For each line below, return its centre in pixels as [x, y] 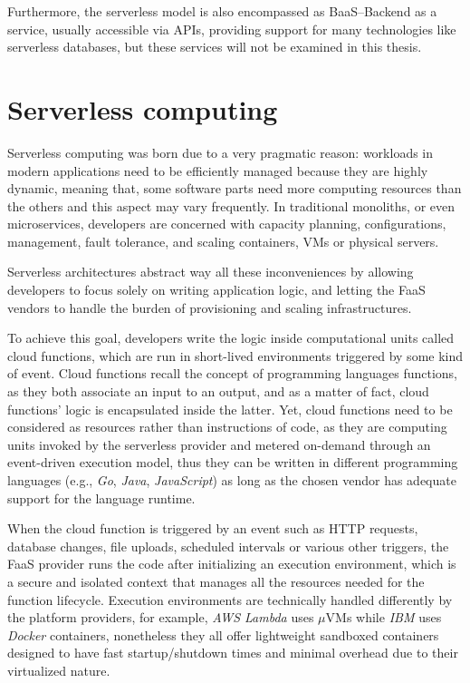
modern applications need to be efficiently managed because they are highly [218, 170]
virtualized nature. [59, 670]
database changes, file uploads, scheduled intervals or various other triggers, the [228, 546]
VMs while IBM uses [384, 617]
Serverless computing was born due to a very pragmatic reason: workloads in [221, 152]
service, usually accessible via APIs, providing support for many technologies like [232, 29]
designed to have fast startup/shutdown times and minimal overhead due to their [233, 653]
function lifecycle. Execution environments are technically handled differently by [230, 599]
